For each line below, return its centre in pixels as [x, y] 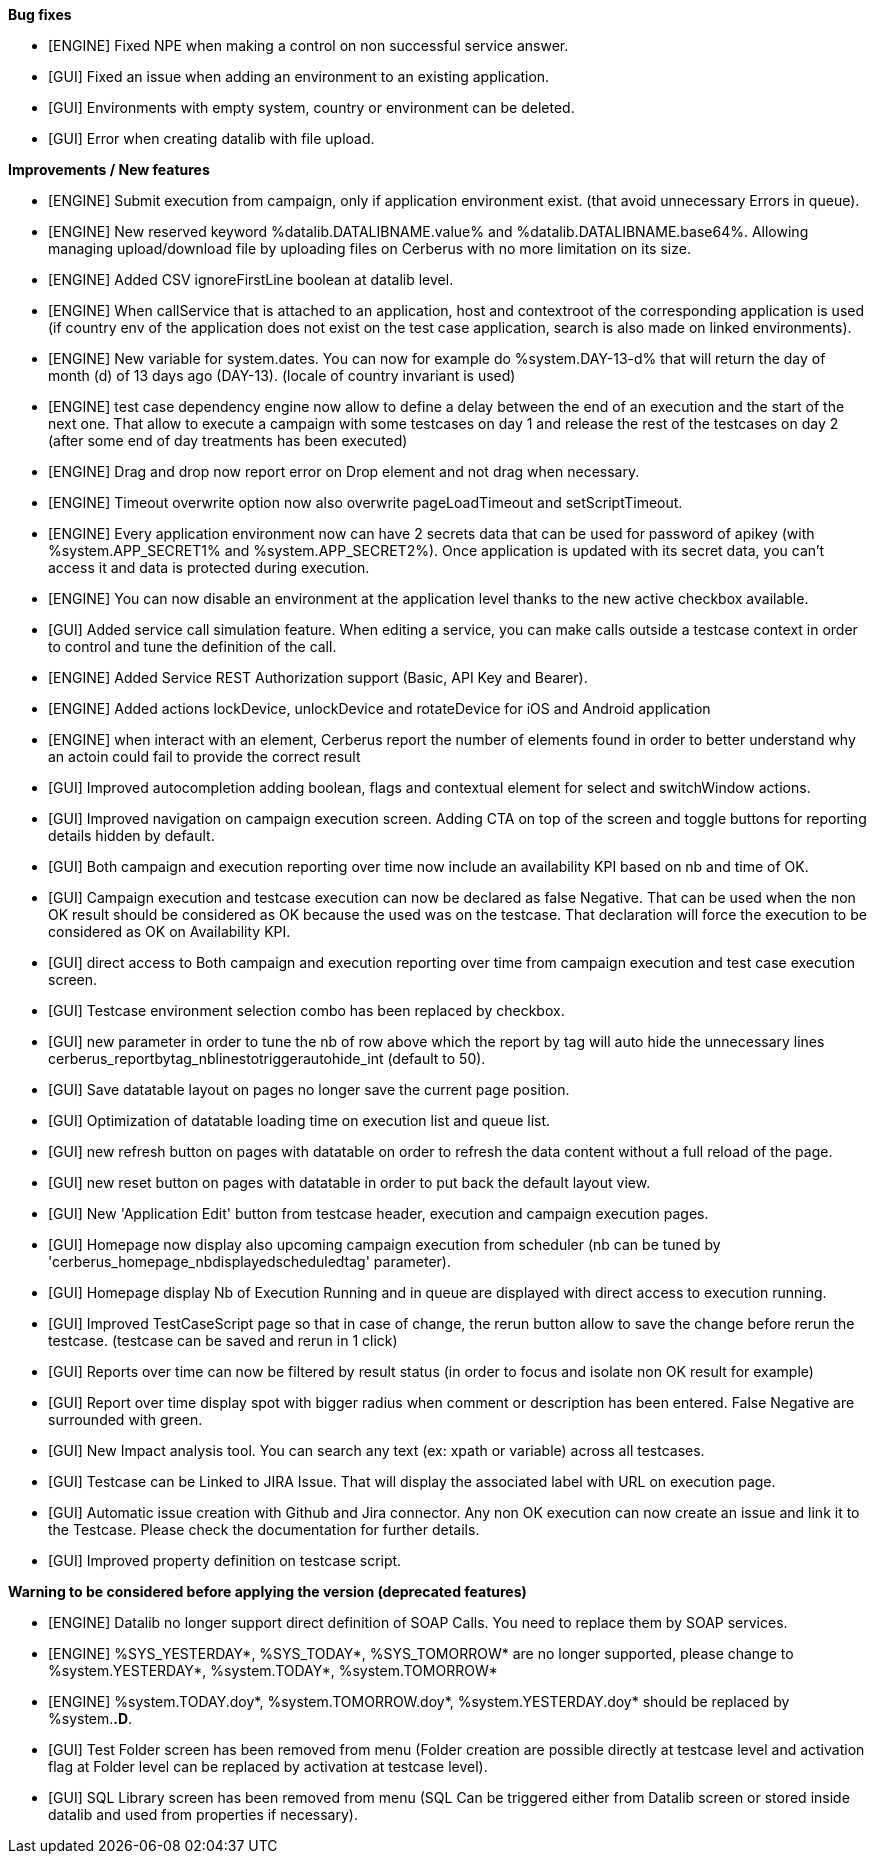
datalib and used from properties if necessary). [203, 1814]
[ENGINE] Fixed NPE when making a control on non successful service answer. [308, 45]
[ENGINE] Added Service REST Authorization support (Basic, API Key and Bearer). [318, 677]
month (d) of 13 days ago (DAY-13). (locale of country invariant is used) [282, 375]
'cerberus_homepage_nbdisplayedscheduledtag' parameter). [249, 1261]
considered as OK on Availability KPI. [169, 931]
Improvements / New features [109, 169]
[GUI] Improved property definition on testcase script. [225, 1560]
